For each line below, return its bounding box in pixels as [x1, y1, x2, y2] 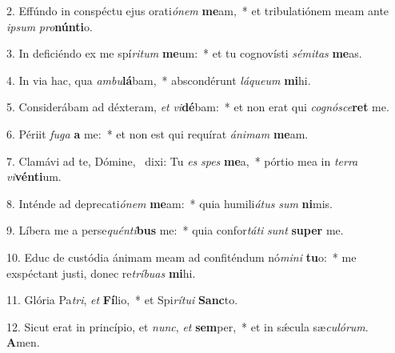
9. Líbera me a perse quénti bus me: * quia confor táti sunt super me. [6, 222, 344, 239]
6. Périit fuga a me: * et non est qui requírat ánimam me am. [6, 125, 309, 142]
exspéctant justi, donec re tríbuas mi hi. [6, 264, 196, 281]
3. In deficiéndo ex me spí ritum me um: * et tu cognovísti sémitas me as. [6, 45, 362, 62]
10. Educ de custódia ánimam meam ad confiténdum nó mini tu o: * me [6, 248, 357, 265]
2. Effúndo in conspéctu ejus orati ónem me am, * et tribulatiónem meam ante [6, 2, 389, 18]
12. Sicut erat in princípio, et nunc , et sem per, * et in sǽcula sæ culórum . [6, 318, 369, 335]
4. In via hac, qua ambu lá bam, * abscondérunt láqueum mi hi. [6, 71, 311, 88]
